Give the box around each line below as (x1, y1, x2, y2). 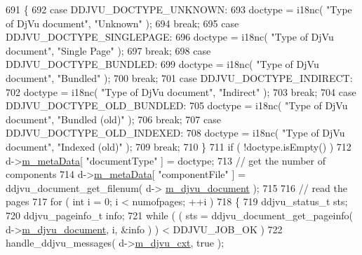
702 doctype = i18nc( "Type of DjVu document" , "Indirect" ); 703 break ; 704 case (6, 84, 356, 99)
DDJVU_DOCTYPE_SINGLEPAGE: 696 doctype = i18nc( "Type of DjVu (6, 29, 334, 44)
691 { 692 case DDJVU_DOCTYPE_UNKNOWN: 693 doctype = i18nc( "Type (6, 2, 352, 16)
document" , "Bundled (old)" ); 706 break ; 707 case (6, 111, 221, 126)
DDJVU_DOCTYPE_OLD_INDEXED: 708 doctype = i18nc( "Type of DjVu (6, 125, 345, 140)
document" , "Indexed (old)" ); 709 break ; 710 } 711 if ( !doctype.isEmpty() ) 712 (6, 139, 351, 153)
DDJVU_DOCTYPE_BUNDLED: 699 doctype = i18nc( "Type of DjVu (6, 57, 319, 71)
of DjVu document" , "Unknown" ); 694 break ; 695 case (6, 15, 239, 30)
